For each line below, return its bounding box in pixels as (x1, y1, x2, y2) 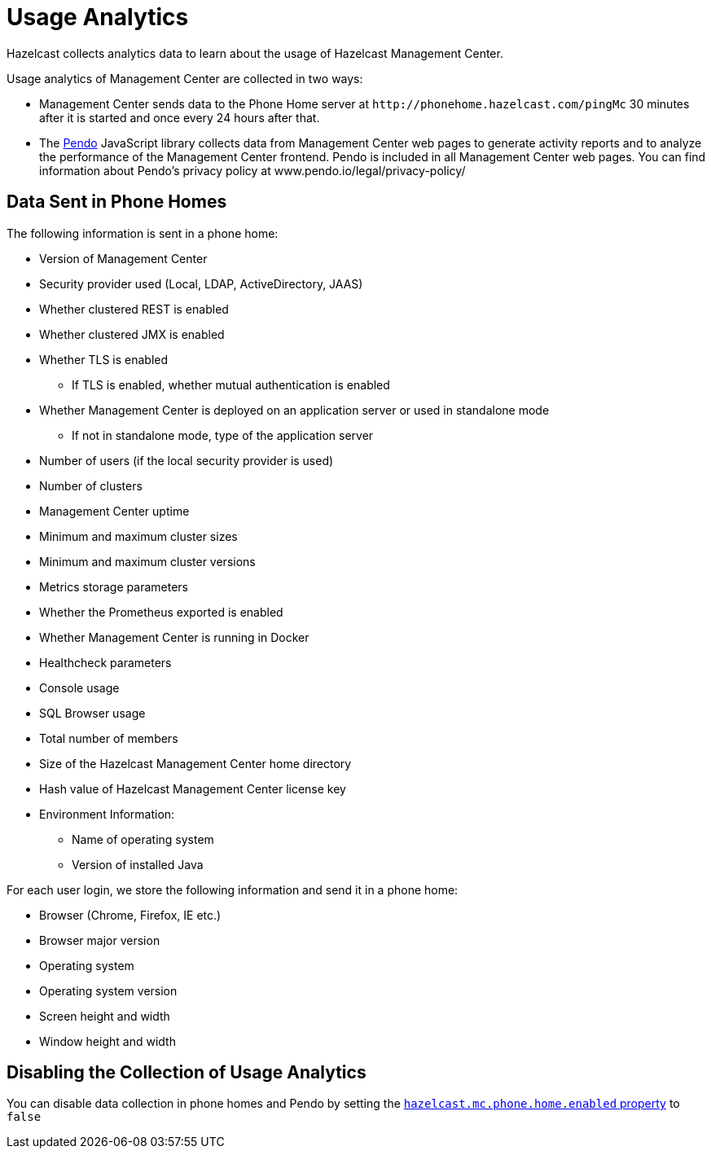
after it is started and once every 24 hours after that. (39, 110, 320, 125)
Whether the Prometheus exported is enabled (39, 604, 283, 619)
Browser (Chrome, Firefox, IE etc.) (39, 907, 222, 922)
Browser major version (39, 933, 160, 947)
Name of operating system (72, 832, 214, 846)
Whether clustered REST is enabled (39, 301, 229, 316)
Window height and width (39, 1034, 176, 1048)
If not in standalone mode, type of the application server (72, 428, 374, 442)
